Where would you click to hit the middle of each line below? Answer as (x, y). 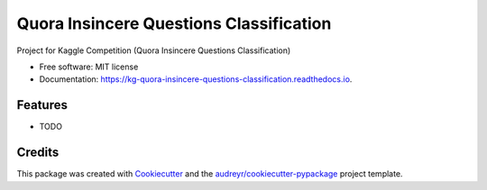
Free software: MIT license (89, 67)
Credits (38, 153)
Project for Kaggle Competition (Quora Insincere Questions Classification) (154, 50)
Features (42, 105)
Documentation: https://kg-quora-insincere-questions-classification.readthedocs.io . (196, 79)
